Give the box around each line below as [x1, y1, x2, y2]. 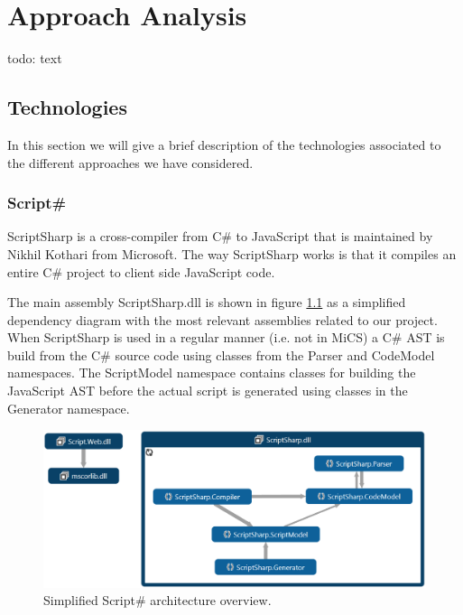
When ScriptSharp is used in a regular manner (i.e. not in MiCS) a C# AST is [7, 328, 445, 347]
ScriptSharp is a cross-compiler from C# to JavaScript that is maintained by [7, 227, 433, 246]
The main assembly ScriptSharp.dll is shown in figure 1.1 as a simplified [7, 293, 406, 312]
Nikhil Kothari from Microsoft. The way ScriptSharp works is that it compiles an [7, 244, 457, 263]
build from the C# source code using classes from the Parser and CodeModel [7, 345, 435, 364]
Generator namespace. [7, 398, 130, 417]
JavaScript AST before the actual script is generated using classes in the [7, 381, 408, 400]
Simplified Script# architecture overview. [43, 591, 272, 610]
